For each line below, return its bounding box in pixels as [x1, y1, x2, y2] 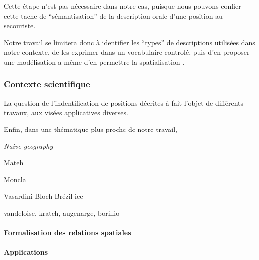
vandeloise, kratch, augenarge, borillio [4, 207, 120, 218]
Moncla [4, 174, 26, 184]
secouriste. [4, 20, 36, 31]
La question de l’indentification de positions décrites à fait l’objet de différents [4, 97, 244, 108]
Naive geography [4, 140, 53, 151]
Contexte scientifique [4, 78, 90, 90]
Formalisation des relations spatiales [4, 227, 131, 238]
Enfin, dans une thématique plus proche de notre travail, [4, 124, 178, 134]
